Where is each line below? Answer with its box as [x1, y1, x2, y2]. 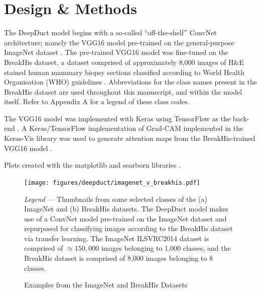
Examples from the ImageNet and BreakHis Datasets [24, 279, 188, 290]
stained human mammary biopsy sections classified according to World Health [4, 66, 244, 77]
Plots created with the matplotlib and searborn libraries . [4, 160, 181, 170]
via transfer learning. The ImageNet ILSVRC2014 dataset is [24, 233, 209, 243]
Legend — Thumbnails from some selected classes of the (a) [24, 193, 207, 204]
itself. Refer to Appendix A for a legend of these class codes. [4, 96, 190, 107]
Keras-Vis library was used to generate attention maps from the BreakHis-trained [4, 133, 255, 143]
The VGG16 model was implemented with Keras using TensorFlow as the [4, 113, 231, 123]
